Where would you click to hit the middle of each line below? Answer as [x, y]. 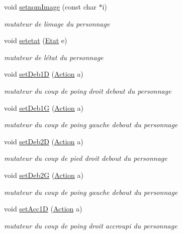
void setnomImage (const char [50, 7]
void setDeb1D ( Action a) [44, 74]
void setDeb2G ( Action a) [44, 175]
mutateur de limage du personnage [57, 23]
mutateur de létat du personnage [54, 57]
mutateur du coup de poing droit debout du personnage [88, 90]
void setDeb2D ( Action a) [44, 141]
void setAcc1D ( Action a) [43, 209]
